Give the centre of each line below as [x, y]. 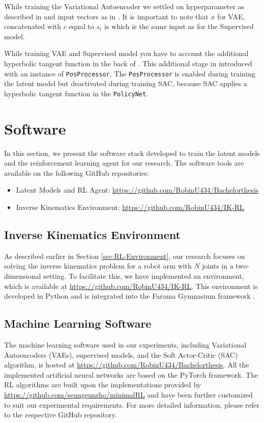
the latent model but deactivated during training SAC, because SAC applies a [126, 83]
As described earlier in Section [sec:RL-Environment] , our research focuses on [125, 256]
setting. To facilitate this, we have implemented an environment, [144, 275]
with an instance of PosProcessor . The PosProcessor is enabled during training [130, 73]
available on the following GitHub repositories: [77, 173]
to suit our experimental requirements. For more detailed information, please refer [132, 404]
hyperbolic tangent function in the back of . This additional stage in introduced [128, 63]
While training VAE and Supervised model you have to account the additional [126, 53]
